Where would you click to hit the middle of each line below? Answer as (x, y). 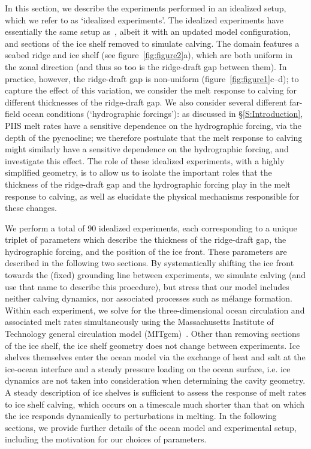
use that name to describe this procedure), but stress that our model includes (147, 286)
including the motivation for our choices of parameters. (106, 439)
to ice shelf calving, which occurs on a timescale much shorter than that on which (155, 404)
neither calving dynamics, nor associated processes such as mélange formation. (149, 298)
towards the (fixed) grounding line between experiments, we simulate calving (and (155, 275)
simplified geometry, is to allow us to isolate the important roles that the (138, 172)
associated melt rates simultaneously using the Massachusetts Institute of (139, 322)
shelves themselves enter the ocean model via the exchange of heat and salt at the (155, 357)
